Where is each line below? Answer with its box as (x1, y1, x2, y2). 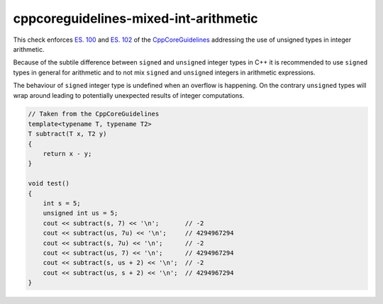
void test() (28, 179, 70, 188)
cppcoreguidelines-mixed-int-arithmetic (13, 11, 258, 26)
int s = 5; (43, 199, 81, 207)
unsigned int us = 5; (43, 209, 118, 218)
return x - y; (43, 150, 92, 158)
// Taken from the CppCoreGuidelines (28, 110, 160, 118)
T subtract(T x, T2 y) (28, 130, 107, 138)
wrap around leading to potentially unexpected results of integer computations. (13, 91, 245, 99)
